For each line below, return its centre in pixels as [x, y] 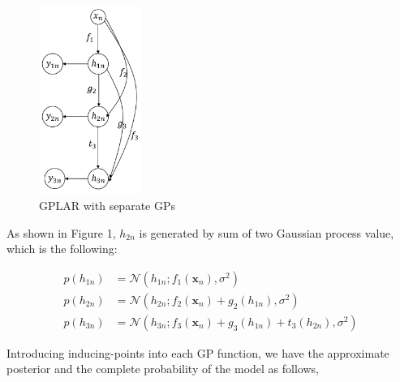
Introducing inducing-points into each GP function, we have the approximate [198, 352]
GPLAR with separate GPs [107, 205]
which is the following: [62, 249]
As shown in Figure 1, [61, 232]
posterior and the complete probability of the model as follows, [163, 369]
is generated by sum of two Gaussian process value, [267, 232]
